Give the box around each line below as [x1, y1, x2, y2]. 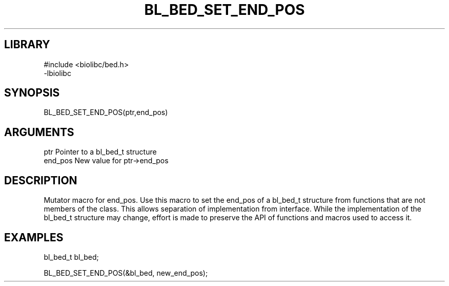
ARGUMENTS [4, 125, 74, 139]
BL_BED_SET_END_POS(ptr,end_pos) [44, 108, 168, 117]
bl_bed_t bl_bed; [44, 252, 99, 261]
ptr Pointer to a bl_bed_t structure [44, 147, 157, 157]
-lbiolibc [44, 68, 71, 78]
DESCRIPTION [4, 174, 77, 187]
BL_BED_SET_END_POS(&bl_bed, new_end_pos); [44, 268, 208, 277]
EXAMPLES [4, 231, 64, 244]
